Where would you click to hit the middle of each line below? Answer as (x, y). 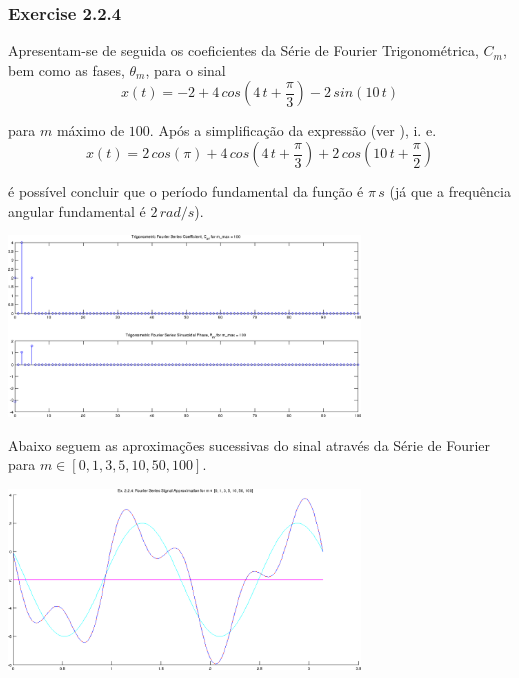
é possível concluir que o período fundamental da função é (186, 191)
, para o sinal (185, 69)
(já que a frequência (450, 191)
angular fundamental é (77, 210)
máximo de (90, 130)
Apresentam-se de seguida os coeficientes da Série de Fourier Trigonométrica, (243, 50)
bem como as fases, (66, 69)
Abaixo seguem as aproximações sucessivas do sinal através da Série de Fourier (249, 444)
